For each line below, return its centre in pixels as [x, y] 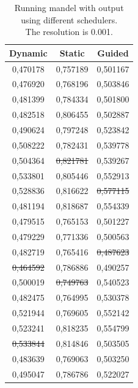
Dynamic [28, 52]
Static [72, 52]
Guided [113, 52]
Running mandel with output [69, 7]
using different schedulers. [69, 19]
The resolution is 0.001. [69, 32]
